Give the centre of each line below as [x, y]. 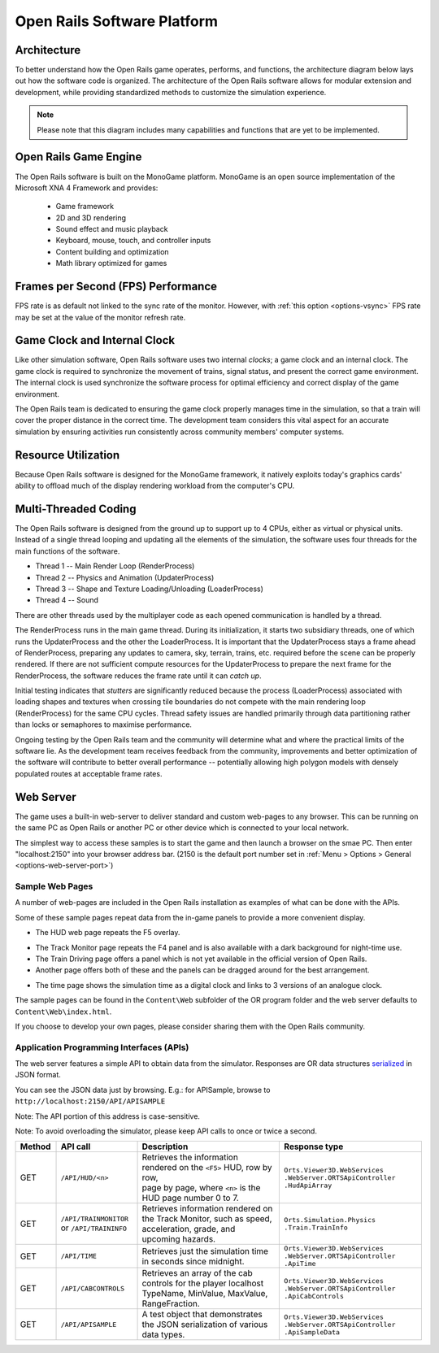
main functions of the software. [67, 551]
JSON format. [38, 1075]
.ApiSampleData [312, 1332]
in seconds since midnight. [193, 1261]
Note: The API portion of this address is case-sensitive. [108, 1116]
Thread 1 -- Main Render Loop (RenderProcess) [115, 566]
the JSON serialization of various [205, 1325]
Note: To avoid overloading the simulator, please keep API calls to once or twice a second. [166, 1131]
